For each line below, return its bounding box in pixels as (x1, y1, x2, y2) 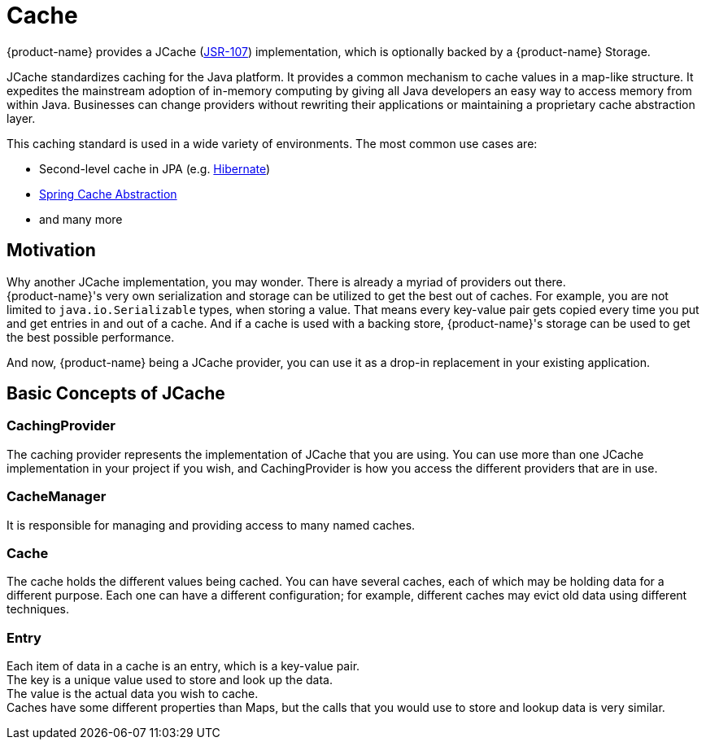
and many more (39, 212, 123, 226)
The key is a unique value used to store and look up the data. (7, 673, 333, 687)
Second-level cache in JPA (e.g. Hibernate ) (39, 161, 271, 176)
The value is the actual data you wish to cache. (7, 687, 259, 701)
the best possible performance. (7, 329, 175, 344)
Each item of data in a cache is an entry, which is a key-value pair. (7, 659, 360, 674)
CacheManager (7, 488, 107, 505)
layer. (7, 111, 36, 125)
